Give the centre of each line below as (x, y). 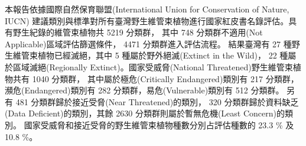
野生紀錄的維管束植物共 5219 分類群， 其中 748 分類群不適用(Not (138, 32)
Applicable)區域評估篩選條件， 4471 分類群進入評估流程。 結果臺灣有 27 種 (148, 43)
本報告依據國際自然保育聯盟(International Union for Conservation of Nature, (147, 9)
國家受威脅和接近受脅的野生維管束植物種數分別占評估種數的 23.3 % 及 (159, 124)
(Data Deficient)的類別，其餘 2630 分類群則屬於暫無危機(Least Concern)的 (145, 113)
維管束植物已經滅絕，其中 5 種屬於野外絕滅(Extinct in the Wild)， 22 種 (150, 55)
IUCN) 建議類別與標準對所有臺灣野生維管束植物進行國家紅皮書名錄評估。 (147, 20)
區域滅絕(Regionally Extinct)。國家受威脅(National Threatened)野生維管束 (153, 66)
